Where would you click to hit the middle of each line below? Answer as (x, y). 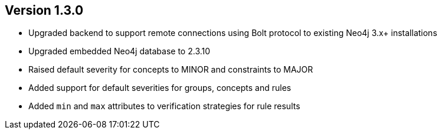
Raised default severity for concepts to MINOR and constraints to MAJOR (171, 70)
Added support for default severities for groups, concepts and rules (160, 88)
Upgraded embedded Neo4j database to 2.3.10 (119, 51)
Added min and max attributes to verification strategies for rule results (164, 106)
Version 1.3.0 (44, 10)
